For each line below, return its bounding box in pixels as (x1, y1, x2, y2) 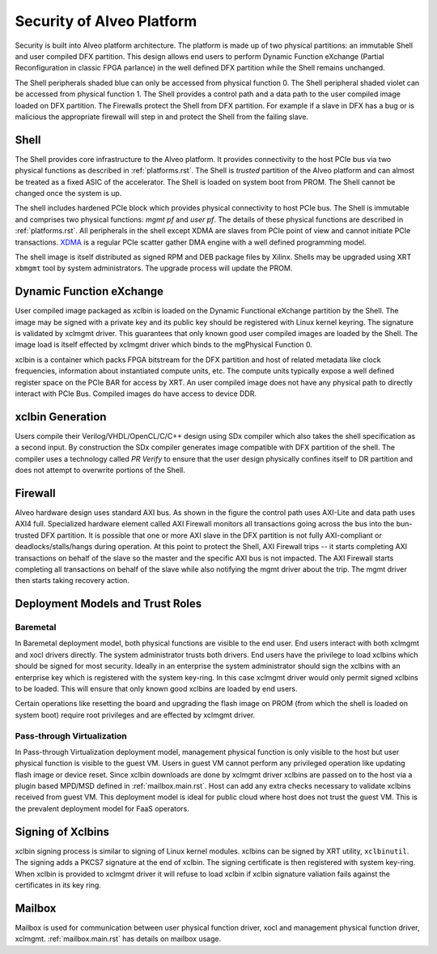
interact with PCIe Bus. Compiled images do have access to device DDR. (15, 389, 257, 398)
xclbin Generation (15, 410, 107, 424)
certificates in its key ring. (15, 879, 101, 890)
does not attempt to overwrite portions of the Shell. (15, 466, 186, 475)
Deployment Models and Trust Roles (15, 597, 202, 611)
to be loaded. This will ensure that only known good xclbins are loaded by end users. (15, 684, 299, 693)
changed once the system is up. (15, 188, 122, 198)
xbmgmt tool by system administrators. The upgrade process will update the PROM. (15, 263, 293, 273)
